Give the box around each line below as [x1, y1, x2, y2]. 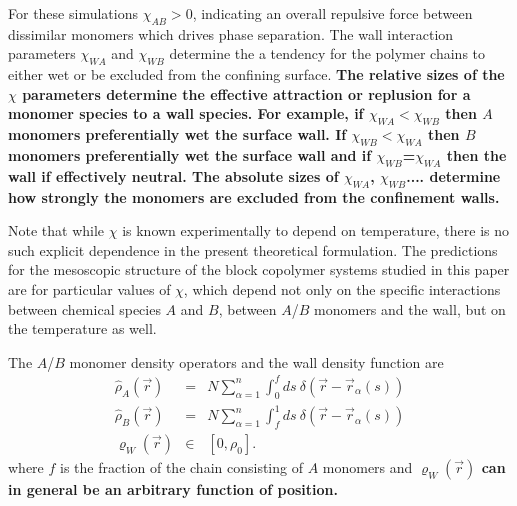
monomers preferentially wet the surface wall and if [8, 144, 372, 165]
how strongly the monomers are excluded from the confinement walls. [8, 186, 500, 207]
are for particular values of [8, 278, 171, 299]
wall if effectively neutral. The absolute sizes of [8, 165, 339, 186]
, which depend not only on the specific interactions [183, 278, 501, 299]
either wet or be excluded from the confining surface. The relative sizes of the [8, 64, 505, 85]
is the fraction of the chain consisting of [60, 457, 303, 477]
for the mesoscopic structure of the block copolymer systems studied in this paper [8, 259, 510, 280]
